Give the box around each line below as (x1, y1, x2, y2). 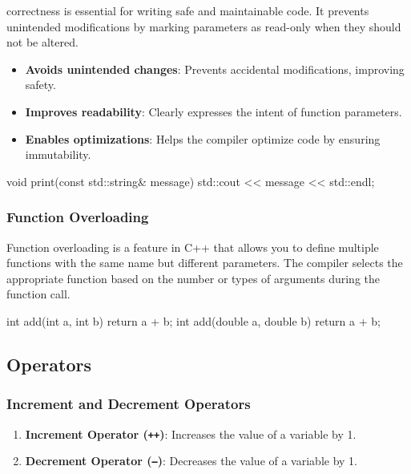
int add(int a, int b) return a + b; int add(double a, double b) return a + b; (6, 312, 381, 329)
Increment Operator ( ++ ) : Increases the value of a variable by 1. (25, 425, 357, 442)
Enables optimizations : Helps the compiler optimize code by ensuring (25, 130, 381, 147)
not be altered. (6, 34, 79, 51)
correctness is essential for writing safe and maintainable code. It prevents (6, 2, 369, 18)
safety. (25, 76, 56, 93)
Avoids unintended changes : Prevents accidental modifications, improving (25, 60, 405, 77)
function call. (6, 286, 71, 302)
